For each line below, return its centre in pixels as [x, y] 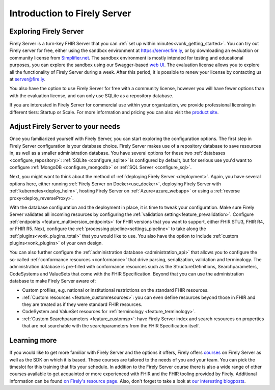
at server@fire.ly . [28, 79]
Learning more [33, 340]
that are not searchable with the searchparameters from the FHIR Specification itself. [111, 326]
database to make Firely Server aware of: [53, 281]
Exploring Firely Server [47, 31]
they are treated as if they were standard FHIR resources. [82, 304]
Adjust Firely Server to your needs [65, 127]
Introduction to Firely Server [70, 13]
